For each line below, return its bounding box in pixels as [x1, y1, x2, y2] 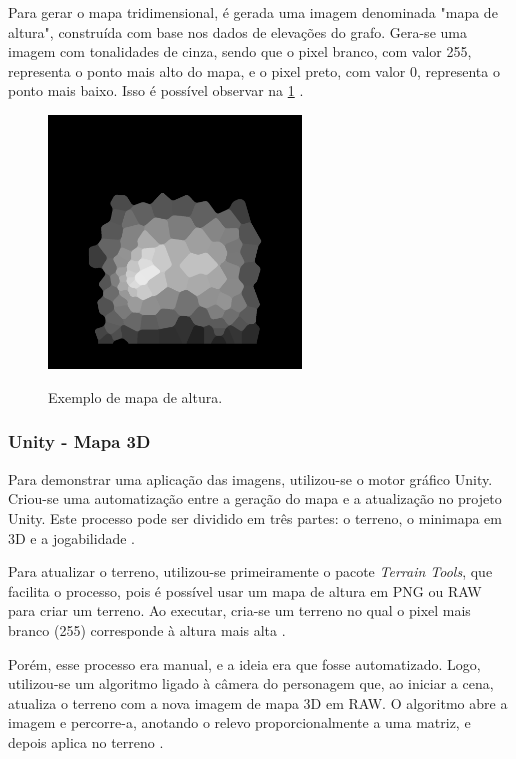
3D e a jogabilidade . [8, 527, 135, 548]
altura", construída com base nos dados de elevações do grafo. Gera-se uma [8, 21, 467, 42]
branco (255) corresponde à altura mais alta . [8, 619, 286, 640]
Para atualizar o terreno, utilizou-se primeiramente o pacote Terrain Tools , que [8, 561, 493, 582]
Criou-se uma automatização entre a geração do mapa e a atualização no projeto [8, 488, 502, 509]
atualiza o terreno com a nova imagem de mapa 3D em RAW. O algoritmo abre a [8, 692, 508, 713]
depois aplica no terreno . [8, 731, 164, 752]
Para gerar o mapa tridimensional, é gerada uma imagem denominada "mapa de [8, 2, 498, 22]
